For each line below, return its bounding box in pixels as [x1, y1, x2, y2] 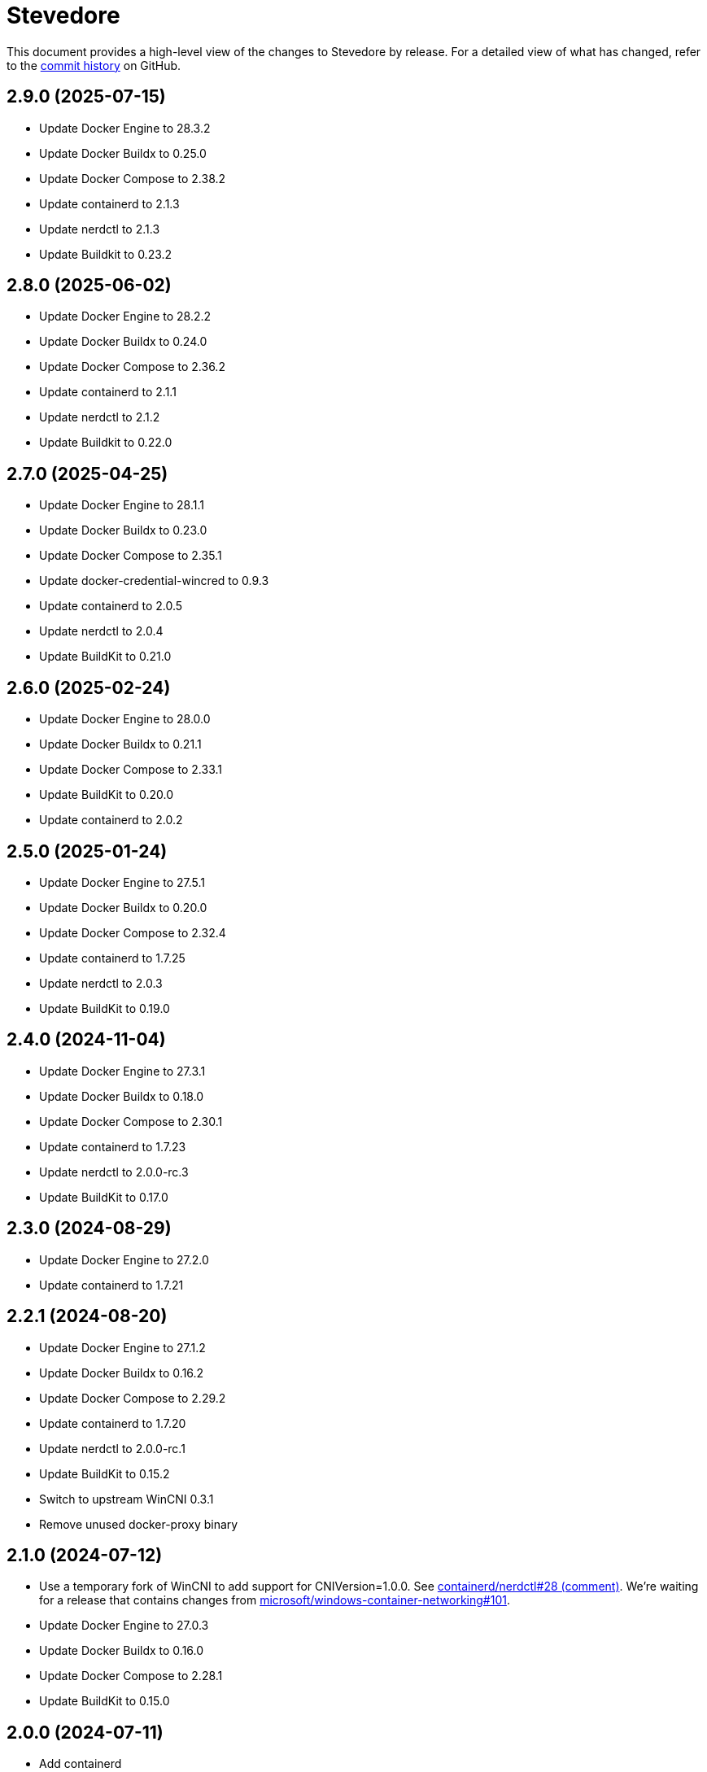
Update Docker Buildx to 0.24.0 [39, 334, 207, 349]
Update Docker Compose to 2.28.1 [39, 1669, 223, 1683]
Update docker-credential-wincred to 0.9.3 [39, 574, 269, 588]
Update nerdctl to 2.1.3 [39, 221, 160, 236]
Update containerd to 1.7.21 [39, 1277, 184, 1292]
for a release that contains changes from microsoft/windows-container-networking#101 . [39, 1593, 510, 1608]
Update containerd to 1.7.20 [39, 1416, 186, 1430]
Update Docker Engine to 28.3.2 [39, 120, 211, 135]
